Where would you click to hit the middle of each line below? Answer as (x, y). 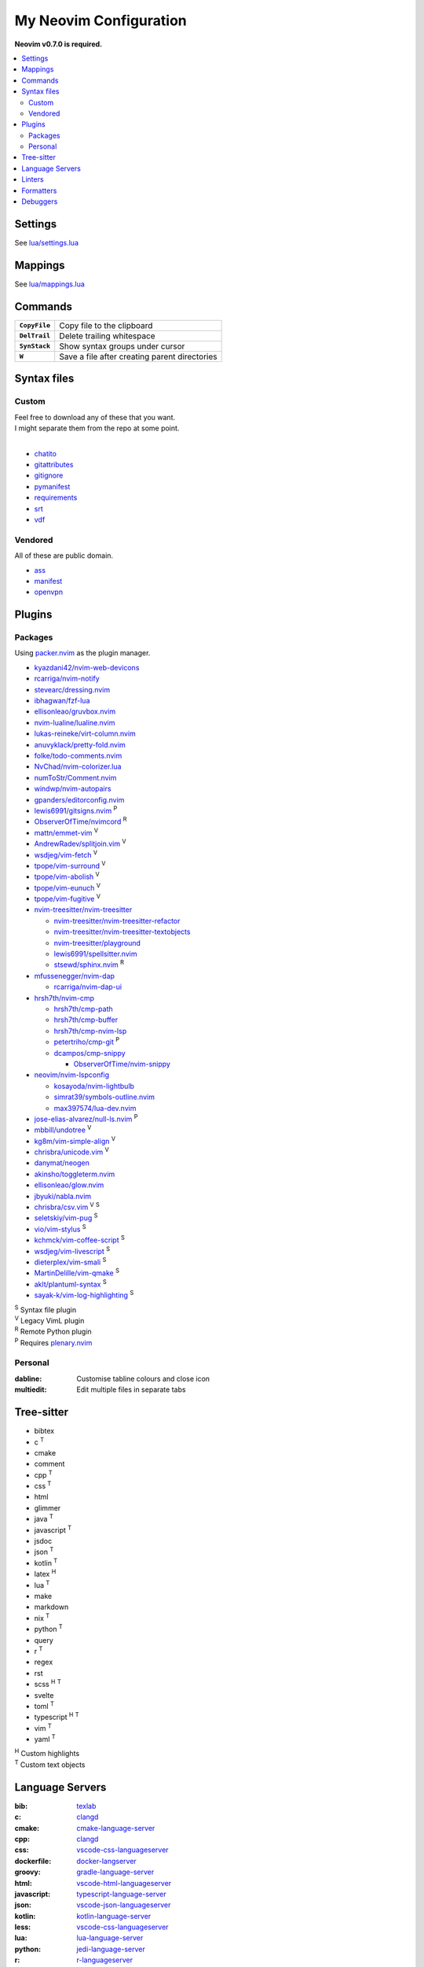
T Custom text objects (50, 1764)
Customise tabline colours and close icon (143, 1378)
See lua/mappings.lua (50, 284)
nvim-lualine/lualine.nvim (75, 722)
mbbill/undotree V (63, 1129)
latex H (45, 1574)
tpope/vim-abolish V (67, 876)
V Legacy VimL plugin (49, 1320)
